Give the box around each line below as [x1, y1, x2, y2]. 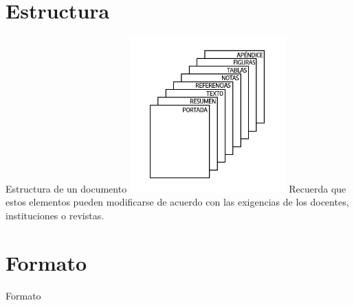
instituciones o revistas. [5, 208, 104, 223]
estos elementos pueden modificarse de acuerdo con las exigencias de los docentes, [5, 195, 349, 209]
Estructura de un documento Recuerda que [5, 181, 346, 195]
